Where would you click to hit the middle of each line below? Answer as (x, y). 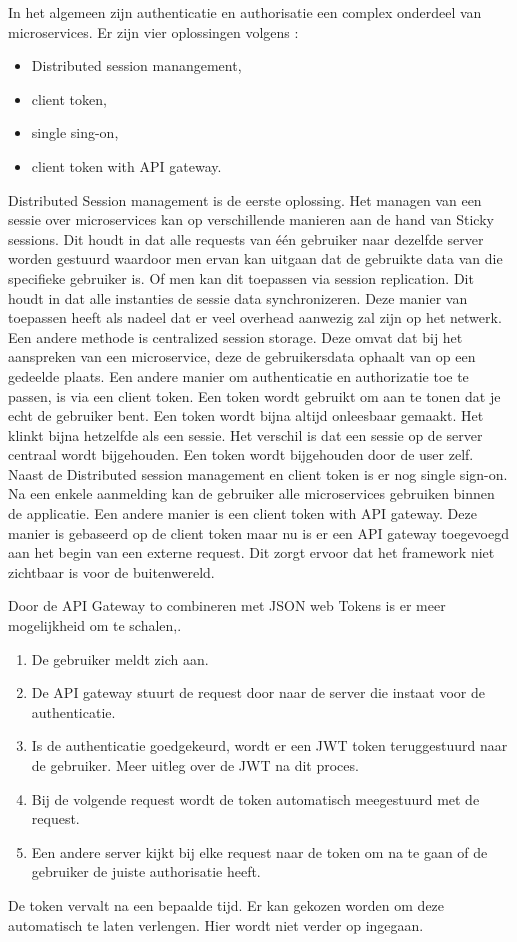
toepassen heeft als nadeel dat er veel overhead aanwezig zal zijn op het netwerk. (255, 317)
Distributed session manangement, (136, 65)
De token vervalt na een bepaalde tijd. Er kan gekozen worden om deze (226, 904)
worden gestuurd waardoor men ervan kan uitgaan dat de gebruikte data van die (255, 258)
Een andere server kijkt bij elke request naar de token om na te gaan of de (259, 851)
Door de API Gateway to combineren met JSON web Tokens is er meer (227, 605)
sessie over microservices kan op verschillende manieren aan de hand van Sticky (251, 219)
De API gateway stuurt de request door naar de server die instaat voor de (258, 692)
